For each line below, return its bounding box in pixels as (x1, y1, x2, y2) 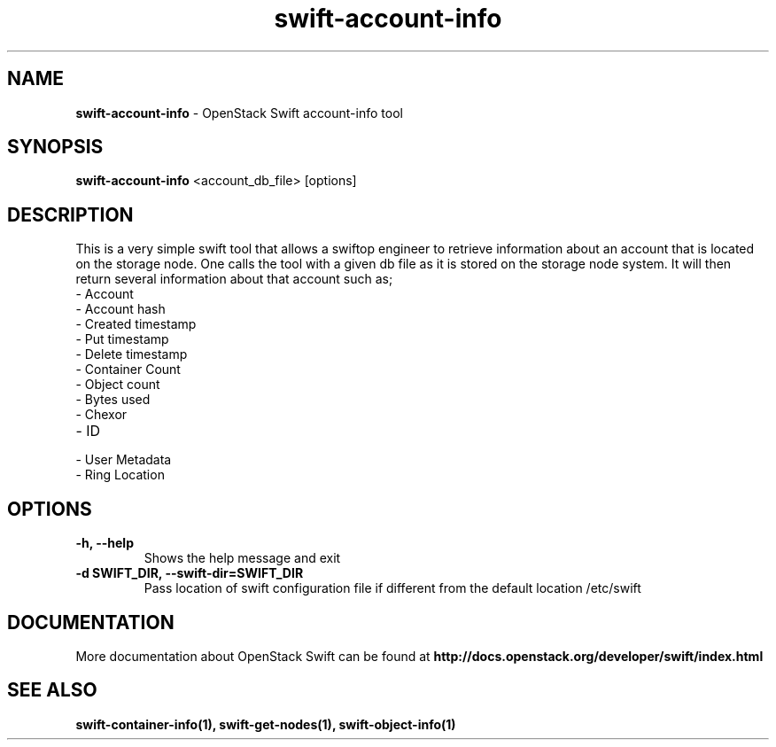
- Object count (75, 377, 160, 393)
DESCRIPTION (7, 203, 134, 226)
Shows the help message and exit (144, 550, 341, 566)
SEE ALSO (7, 679, 97, 702)
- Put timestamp (75, 331, 169, 347)
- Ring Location (75, 467, 165, 483)
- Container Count (75, 362, 181, 377)
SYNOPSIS (7, 136, 104, 159)
